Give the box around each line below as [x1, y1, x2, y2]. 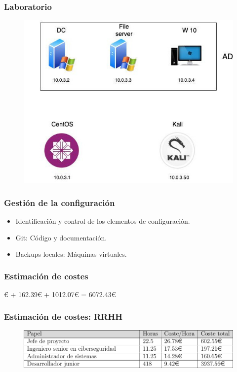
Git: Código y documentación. [15, 232, 107, 242]
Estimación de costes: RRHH [4, 310, 122, 322]
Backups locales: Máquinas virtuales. [15, 249, 127, 259]
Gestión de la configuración [4, 196, 115, 208]
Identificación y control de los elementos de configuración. [15, 216, 190, 226]
